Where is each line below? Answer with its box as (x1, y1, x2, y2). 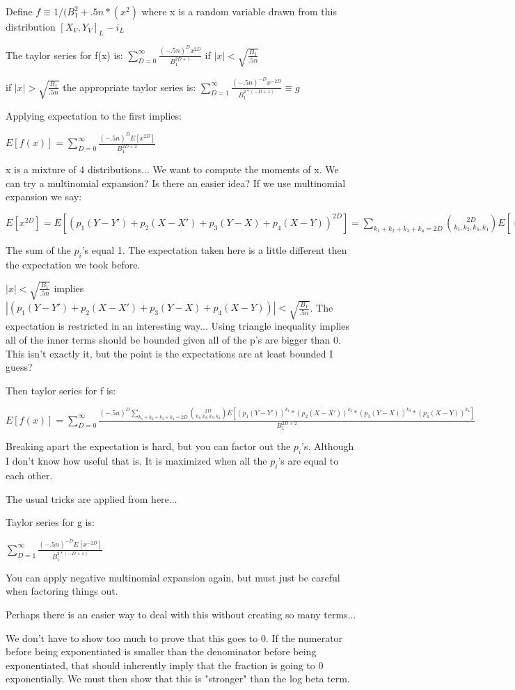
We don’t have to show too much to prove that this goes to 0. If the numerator (6, 630, 343, 645)
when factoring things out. (6, 584, 118, 598)
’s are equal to (278, 454, 339, 468)
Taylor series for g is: (6, 515, 95, 529)
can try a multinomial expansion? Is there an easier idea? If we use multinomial (6, 175, 346, 190)
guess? (6, 360, 33, 374)
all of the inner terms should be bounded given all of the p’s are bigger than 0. (6, 332, 341, 346)
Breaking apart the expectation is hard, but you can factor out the (6, 439, 291, 454)
